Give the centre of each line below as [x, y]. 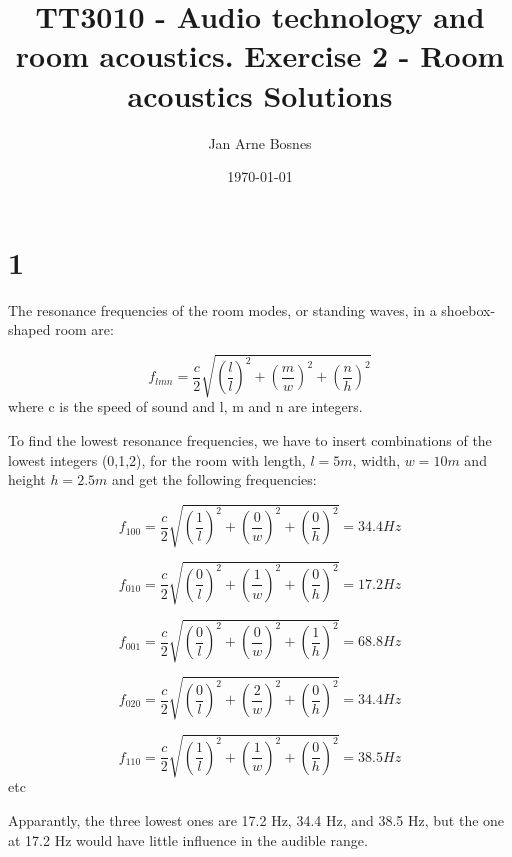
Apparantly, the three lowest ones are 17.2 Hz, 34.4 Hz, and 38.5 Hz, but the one [256, 820]
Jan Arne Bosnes [260, 142]
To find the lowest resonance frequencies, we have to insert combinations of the [250, 439]
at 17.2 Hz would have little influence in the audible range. [188, 839]
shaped [29, 329]
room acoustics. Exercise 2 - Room [260, 55]
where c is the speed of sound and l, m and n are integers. [185, 406]
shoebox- [468, 309]
